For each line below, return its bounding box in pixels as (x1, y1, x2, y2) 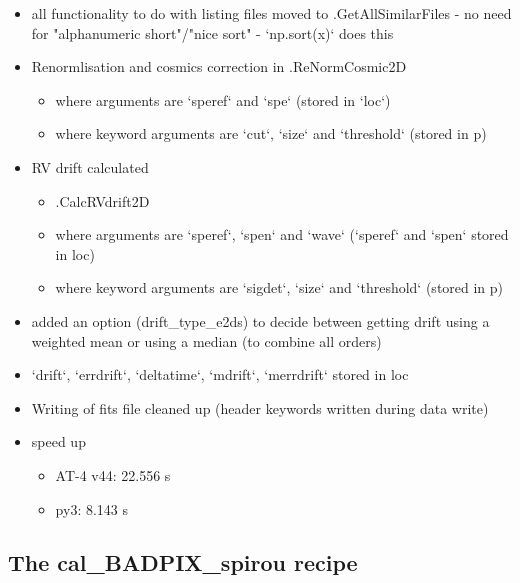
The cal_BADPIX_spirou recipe (8, 547, 358, 578)
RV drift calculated (31, 156, 149, 177)
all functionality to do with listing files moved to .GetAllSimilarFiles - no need (31, 3, 512, 23)
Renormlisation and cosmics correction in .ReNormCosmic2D (31, 56, 407, 77)
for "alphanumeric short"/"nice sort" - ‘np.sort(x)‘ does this (31, 22, 394, 43)
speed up (31, 431, 86, 452)
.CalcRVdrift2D (55, 190, 150, 211)
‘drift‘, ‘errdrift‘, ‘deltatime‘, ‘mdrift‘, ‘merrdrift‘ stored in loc (31, 364, 409, 385)
